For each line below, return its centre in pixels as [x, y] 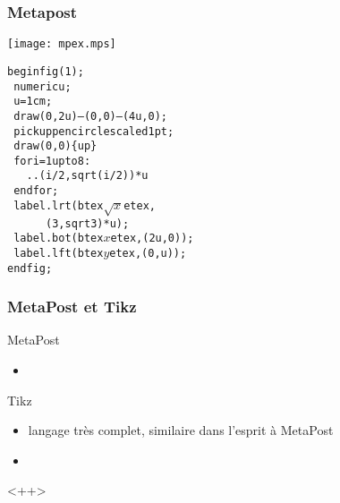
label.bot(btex [59, 239]
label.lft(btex [59, 253]
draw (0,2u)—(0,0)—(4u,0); [90, 116]
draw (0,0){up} [55, 146]
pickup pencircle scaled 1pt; [94, 131]
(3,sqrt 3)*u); [88, 223]
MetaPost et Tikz [72, 307]
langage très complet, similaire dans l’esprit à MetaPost [181, 430]
